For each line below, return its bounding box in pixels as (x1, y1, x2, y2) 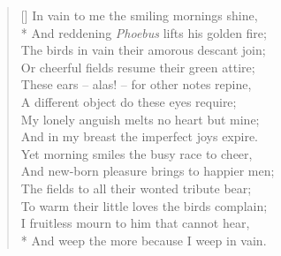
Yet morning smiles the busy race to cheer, (20, 144, 253, 162)
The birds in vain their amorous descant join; (20, 41, 266, 59)
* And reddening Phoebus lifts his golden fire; (20, 23, 267, 41)
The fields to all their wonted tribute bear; (20, 178, 252, 197)
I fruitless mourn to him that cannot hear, (20, 214, 250, 232)
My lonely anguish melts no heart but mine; (20, 109, 260, 128)
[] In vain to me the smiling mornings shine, (20, 6, 258, 24)
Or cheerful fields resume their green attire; (20, 57, 255, 76)
